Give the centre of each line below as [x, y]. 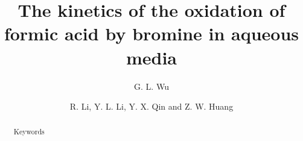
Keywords [29, 132]
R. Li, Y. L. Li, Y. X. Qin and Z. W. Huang [151, 106]
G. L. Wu [151, 86]
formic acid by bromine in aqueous [151, 33]
